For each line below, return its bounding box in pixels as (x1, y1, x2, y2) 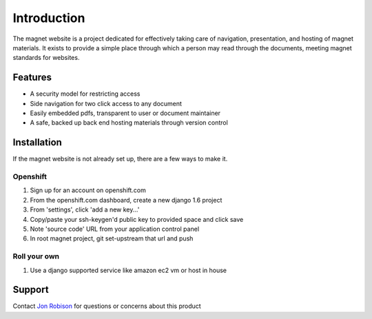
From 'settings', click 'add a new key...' (30, 205, 140, 214)
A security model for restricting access (30, 90, 141, 98)
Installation (12, 136, 62, 148)
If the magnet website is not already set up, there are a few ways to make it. (12, 155, 228, 163)
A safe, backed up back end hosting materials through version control (30, 119, 229, 127)
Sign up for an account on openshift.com (30, 186, 146, 194)
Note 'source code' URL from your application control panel (30, 225, 200, 234)
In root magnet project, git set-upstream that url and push (30, 234, 194, 243)
